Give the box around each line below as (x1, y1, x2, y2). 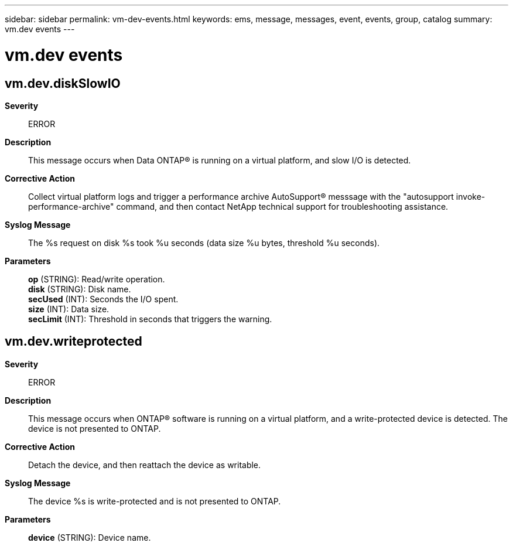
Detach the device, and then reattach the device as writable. (28, 459, 261, 470)
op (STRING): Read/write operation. (28, 274, 165, 284)
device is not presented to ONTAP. (28, 423, 161, 434)
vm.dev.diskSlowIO (5, 76, 121, 91)
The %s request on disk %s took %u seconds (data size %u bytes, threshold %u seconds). (28, 237, 380, 248)
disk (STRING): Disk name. (28, 284, 131, 294)
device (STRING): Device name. (28, 532, 151, 542)
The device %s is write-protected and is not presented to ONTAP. (28, 496, 281, 506)
